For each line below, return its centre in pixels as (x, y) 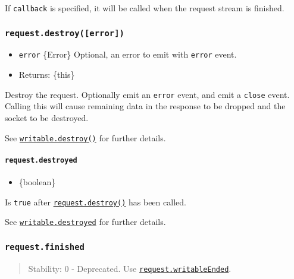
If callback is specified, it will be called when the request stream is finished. (145, 8)
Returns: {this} (47, 74)
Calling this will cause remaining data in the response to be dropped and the (145, 106)
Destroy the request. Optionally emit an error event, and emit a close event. (147, 94)
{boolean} (37, 182)
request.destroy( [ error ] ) (65, 33)
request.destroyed (41, 160)
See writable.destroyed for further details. (85, 222)
